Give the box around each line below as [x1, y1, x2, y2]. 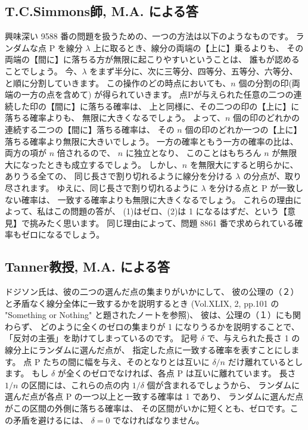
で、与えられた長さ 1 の [207, 332, 300, 344]
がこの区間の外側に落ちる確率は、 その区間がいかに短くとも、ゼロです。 [5, 402, 290, 415]
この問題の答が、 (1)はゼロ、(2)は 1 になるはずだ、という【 [54, 205, 288, 217]
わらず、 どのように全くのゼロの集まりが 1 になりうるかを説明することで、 [5, 320, 300, 332]
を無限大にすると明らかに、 [189, 158, 298, 170]
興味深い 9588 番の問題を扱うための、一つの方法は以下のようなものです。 [5, 30, 293, 42]
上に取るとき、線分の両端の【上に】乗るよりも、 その [93, 41, 304, 54]
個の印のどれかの [233, 111, 300, 124]
